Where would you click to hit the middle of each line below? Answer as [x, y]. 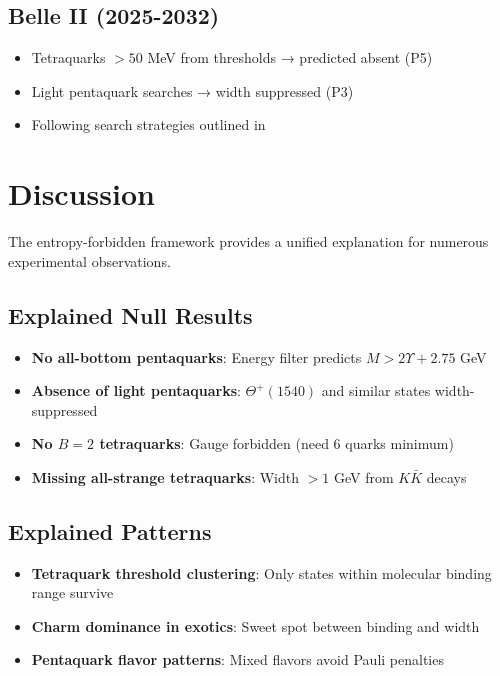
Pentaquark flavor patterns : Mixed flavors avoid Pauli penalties [237, 659]
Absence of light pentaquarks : [136, 390]
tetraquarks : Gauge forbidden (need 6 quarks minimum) [276, 443]
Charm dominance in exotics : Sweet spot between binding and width [255, 625]
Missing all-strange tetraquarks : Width [165, 476]
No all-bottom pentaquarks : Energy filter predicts [196, 356]
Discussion [81, 193]
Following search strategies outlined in [148, 124]
